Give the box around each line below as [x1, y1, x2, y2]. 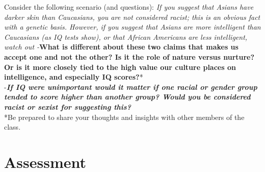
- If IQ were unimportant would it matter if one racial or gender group [4, 81, 257, 92]
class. [4, 121, 21, 132]
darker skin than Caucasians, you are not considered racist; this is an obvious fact [4, 11, 260, 22]
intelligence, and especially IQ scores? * [4, 71, 143, 82]
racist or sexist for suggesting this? [4, 101, 131, 112]
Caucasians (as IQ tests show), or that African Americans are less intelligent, [4, 31, 248, 42]
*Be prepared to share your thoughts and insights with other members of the [4, 111, 245, 122]
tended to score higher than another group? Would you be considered [4, 91, 251, 102]
